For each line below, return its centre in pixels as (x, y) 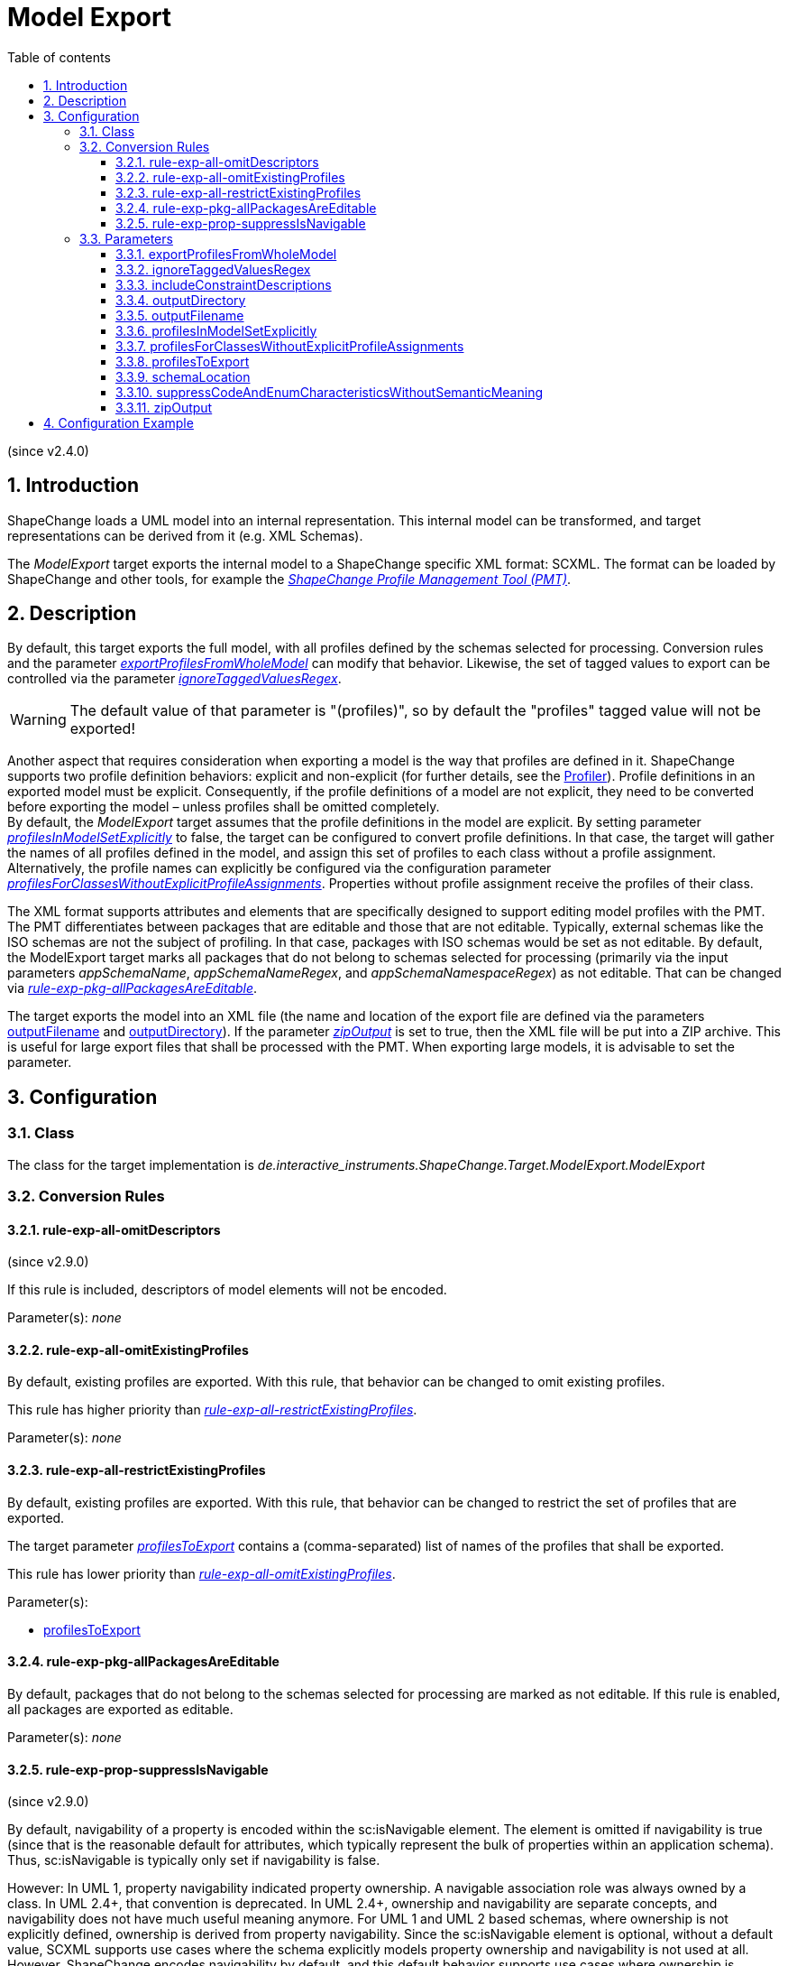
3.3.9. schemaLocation (183, 376)
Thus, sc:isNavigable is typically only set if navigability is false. (194, 1860)
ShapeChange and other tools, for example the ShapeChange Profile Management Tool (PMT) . (289, 579)
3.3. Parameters (126, 238)
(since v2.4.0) (48, 450)
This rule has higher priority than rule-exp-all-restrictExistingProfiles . (212, 1410)
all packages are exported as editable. (120, 1709)
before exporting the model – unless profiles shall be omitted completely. (224, 807)
